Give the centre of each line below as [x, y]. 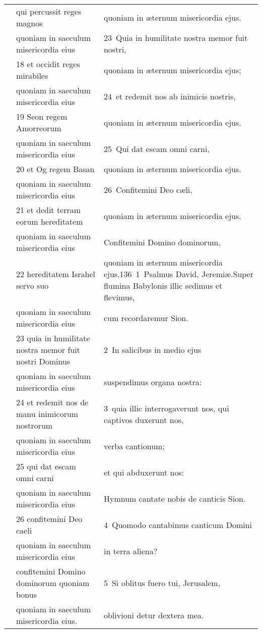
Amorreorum [39, 128]
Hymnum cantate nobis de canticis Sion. [175, 498]
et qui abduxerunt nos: [144, 472]
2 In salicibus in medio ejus [152, 350]
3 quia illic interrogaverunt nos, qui [166, 408]
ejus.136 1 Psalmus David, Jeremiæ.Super [178, 274]
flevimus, [119, 297]
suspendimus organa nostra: [153, 382]
